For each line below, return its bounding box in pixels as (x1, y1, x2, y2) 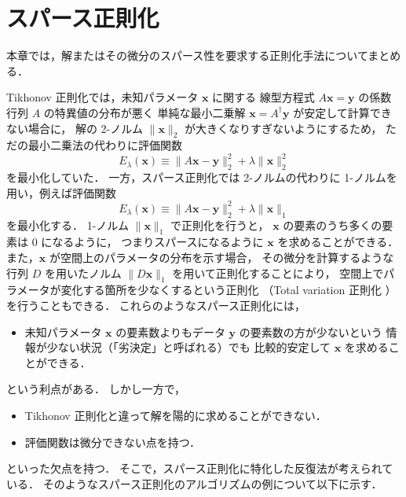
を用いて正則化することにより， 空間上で (172, 264, 384, 281)
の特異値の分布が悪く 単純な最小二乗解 (43, 104, 246, 120)
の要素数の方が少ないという (239, 323, 382, 340)
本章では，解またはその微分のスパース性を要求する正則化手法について (6, 47, 368, 64)
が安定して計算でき (293, 104, 392, 120)
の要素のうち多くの (283, 216, 382, 233)
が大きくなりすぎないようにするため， (185, 120, 382, 136)
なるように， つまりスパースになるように (52, 234, 264, 250)
